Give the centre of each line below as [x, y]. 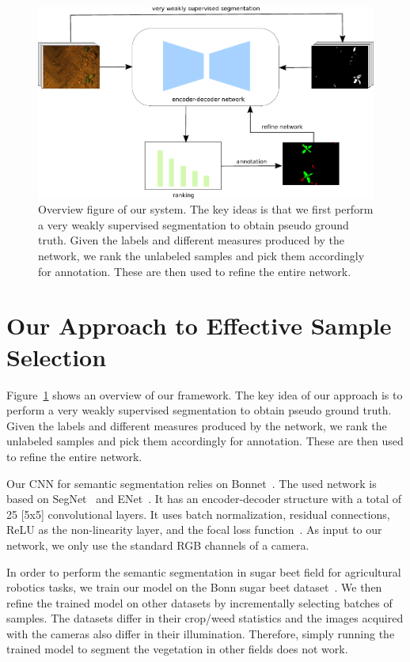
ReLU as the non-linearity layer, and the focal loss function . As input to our [194, 530]
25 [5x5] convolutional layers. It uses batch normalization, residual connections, [198, 514]
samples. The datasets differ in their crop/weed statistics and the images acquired [205, 618]
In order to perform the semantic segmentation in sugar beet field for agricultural [204, 571]
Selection [57, 356]
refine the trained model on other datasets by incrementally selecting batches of [199, 602]
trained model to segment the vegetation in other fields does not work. [177, 649]
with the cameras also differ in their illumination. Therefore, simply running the [201, 633]
